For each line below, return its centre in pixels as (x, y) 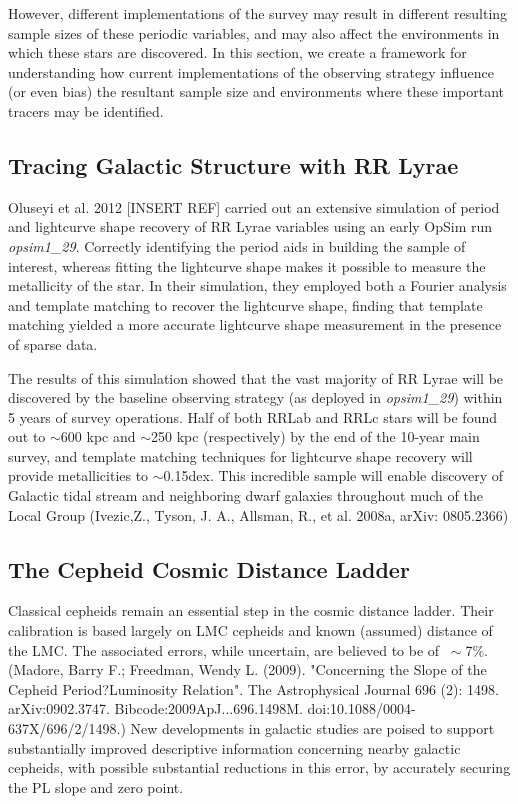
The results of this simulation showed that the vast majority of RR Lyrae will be (256, 377)
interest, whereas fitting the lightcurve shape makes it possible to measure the (247, 265)
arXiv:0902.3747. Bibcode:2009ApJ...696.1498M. (155, 708)
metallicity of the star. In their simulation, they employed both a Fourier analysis (257, 285)
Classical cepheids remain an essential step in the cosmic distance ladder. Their (251, 610)
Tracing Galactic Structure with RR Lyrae (233, 164)
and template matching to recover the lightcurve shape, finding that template (245, 304)
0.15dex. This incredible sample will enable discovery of (333, 475)
